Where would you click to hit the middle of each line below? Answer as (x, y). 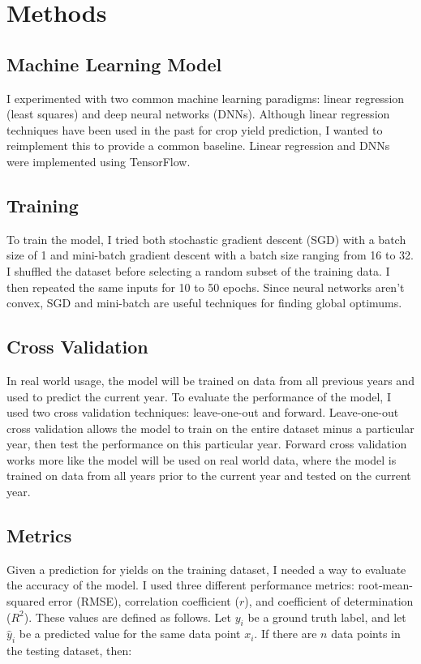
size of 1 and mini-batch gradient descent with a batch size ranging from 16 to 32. (210, 255)
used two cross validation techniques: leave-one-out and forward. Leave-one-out (203, 412)
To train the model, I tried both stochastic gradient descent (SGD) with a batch (206, 239)
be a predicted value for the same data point (130, 634)
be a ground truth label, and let (327, 617)
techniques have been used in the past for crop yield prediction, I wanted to (195, 129)
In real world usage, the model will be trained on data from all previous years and (210, 380)
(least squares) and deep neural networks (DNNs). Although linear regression (198, 114)
